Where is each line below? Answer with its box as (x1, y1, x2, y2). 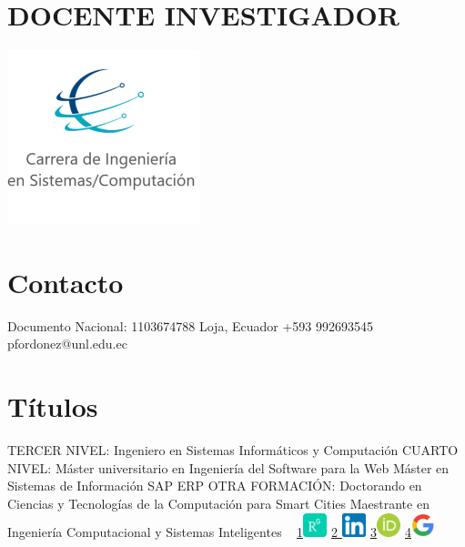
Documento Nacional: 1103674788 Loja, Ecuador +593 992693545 (7, 316, 373, 335)
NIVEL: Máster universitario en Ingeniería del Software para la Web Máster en (7, 458, 450, 477)
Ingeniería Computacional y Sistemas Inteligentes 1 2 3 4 (7, 522, 412, 541)
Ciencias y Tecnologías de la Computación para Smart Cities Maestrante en (7, 493, 430, 512)
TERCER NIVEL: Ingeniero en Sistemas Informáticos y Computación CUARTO (7, 441, 459, 460)
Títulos (7, 388, 98, 425)
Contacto (7, 263, 124, 300)
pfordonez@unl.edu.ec (7, 334, 127, 353)
